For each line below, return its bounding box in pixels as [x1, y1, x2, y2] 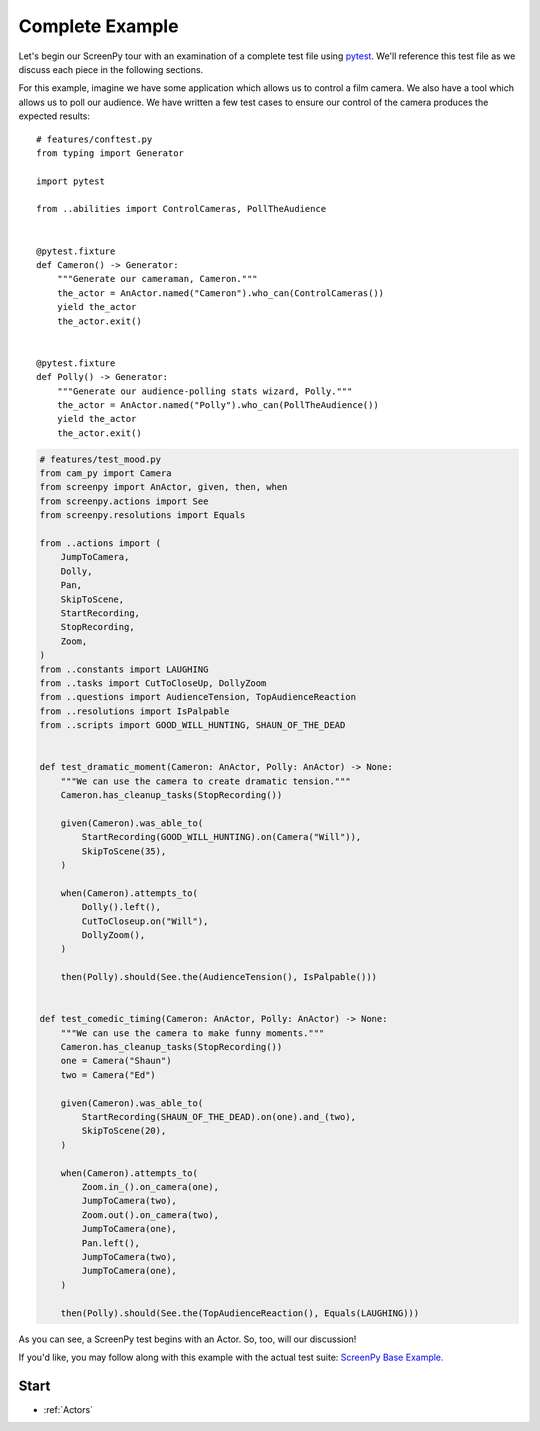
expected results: [18, 110, 90, 122]
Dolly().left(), [81, 901, 162, 913]
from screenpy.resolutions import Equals [39, 510, 246, 521]
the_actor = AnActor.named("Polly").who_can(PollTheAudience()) [56, 399, 379, 410]
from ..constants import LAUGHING [39, 663, 209, 675]
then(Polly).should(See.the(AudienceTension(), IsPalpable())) [60, 971, 378, 983]
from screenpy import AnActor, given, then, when [39, 481, 288, 493]
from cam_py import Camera [39, 468, 172, 479]
